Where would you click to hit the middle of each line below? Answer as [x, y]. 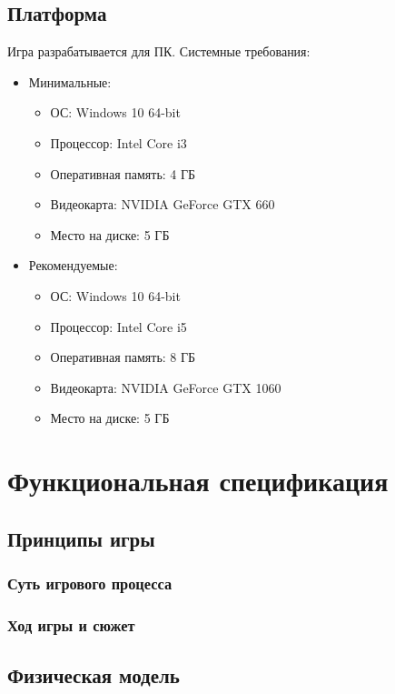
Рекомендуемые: [73, 265]
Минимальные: [70, 81]
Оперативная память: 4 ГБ [123, 173]
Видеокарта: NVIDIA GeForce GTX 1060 [166, 387]
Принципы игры [81, 538]
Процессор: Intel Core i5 [118, 326]
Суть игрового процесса [90, 583]
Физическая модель [94, 675]
